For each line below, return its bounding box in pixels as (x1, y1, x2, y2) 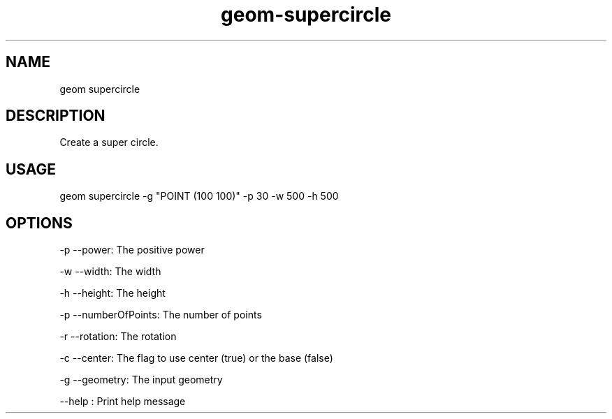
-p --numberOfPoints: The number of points (59, 309, 262, 321)
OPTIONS (6, 214, 73, 232)
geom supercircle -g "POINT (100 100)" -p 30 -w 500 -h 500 (59, 190, 339, 203)
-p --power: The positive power (59, 244, 205, 256)
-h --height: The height (59, 287, 166, 300)
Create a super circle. (59, 136, 159, 149)
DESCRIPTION (6, 107, 105, 125)
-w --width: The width (59, 265, 161, 278)
